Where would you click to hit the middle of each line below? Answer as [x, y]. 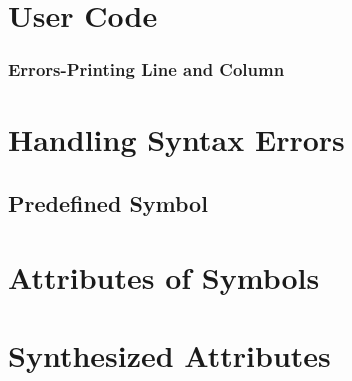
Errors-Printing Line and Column [146, 69]
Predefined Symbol [108, 202]
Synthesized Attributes [169, 354]
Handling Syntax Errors [176, 139]
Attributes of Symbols [164, 276]
